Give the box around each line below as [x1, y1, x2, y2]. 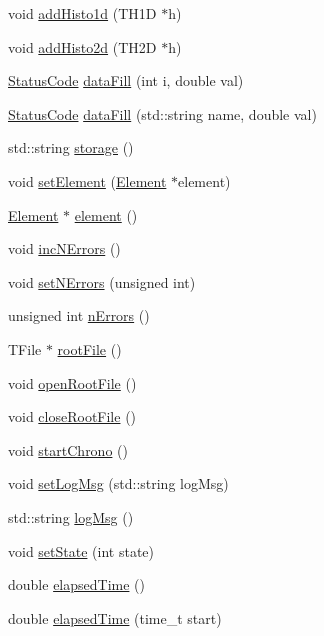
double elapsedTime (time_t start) [8, 607, 222, 628]
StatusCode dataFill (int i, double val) [8, 70, 244, 91]
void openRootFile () [8, 372, 137, 393]
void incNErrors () [8, 238, 121, 259]
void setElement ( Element [8, 170, 167, 191]
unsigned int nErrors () [8, 305, 150, 326]
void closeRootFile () [8, 406, 137, 427]
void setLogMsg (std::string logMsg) [8, 473, 229, 494]
